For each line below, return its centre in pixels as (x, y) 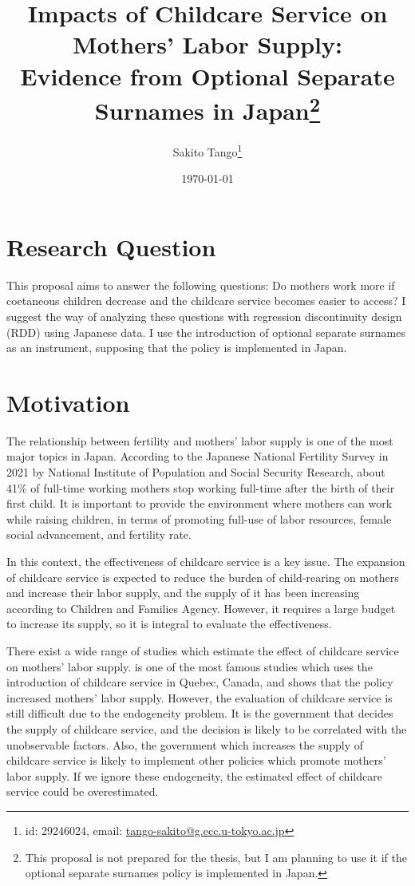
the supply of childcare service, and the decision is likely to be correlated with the (207, 728)
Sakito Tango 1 (207, 150)
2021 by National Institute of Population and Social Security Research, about (196, 472)
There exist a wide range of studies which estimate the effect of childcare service (203, 651)
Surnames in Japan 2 (207, 109)
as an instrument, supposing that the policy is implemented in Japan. (177, 348)
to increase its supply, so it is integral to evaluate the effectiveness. (169, 624)
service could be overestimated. (83, 791)
